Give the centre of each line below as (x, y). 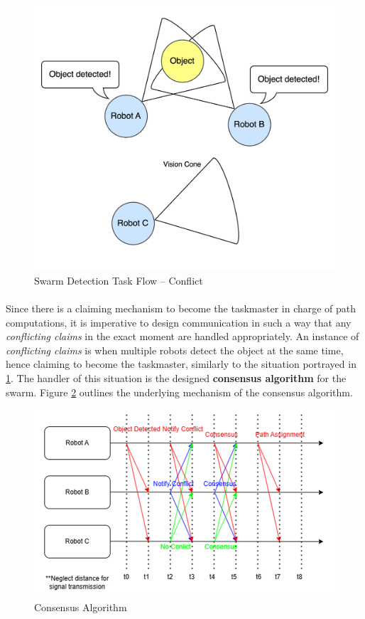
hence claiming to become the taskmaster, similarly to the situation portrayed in (181, 364)
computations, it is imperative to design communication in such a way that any (179, 322)
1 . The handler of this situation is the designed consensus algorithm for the (176, 377)
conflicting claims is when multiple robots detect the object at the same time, (175, 350)
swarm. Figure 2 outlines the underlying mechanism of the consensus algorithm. (179, 392)
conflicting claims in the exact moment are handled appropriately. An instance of (182, 336)
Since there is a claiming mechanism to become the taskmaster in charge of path (181, 308)
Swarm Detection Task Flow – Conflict (119, 280)
